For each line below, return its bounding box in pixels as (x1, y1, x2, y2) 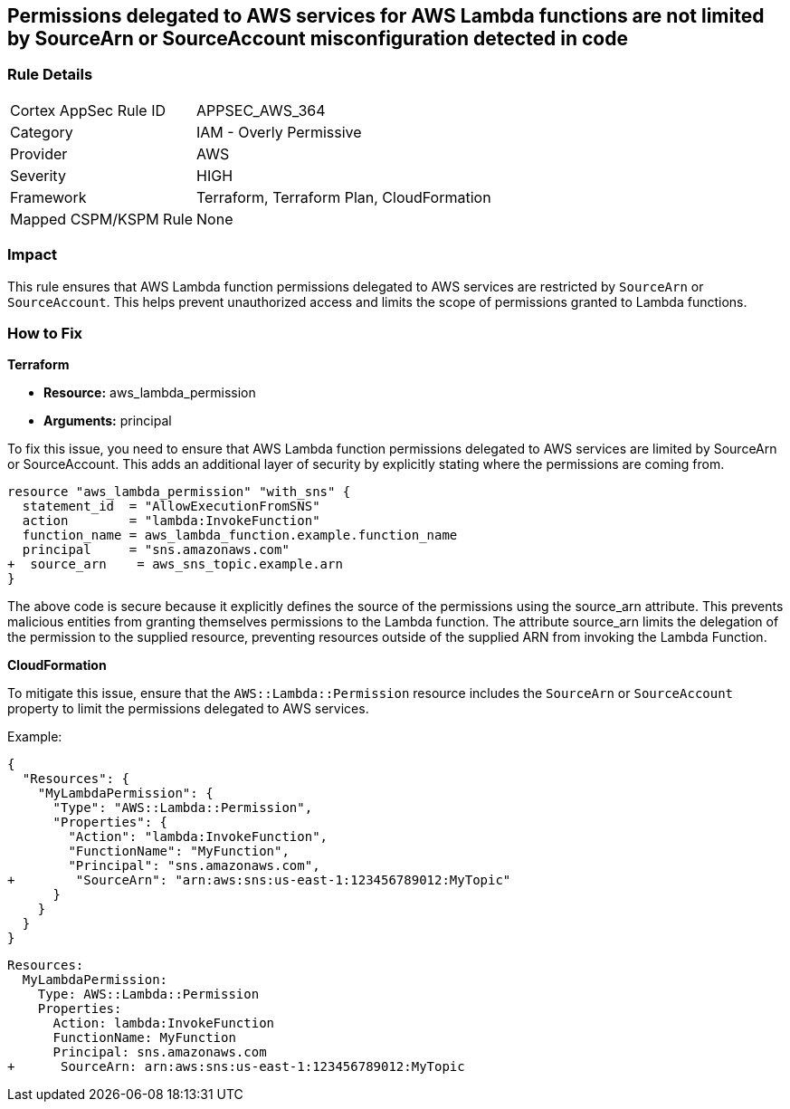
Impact (7, 245, 58, 264)
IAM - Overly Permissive (196, 122, 362, 141)
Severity (10, 166, 66, 185)
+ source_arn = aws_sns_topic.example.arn (7, 557, 343, 572)
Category (10, 122, 73, 141)
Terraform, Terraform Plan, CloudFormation (196, 187, 491, 206)
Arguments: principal (43, 413, 172, 429)
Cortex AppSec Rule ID (10, 100, 167, 120)
